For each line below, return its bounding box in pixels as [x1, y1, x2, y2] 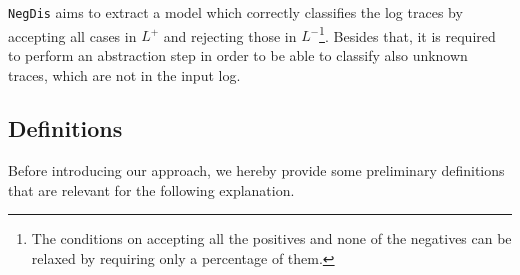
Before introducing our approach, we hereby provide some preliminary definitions [8, 160, 505, 181]
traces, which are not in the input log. [8, 64, 241, 85]
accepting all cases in [8, 25, 137, 46]
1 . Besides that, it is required [319, 22, 496, 46]
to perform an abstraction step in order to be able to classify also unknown [8, 44, 468, 65]
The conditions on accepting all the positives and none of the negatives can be [31, 228, 512, 249]
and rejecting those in [163, 25, 297, 46]
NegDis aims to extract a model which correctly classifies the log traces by [8, 2, 463, 22]
